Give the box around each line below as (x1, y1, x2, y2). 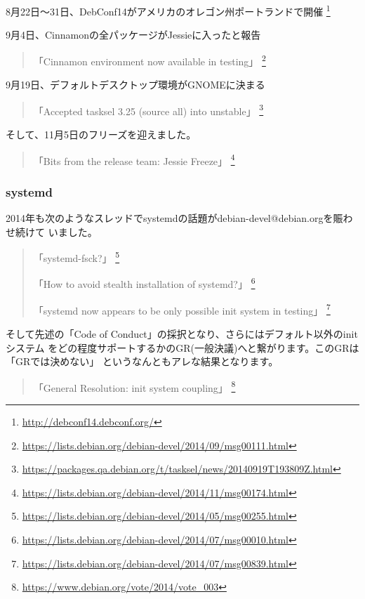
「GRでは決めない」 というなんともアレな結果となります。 (6, 354, 279, 369)
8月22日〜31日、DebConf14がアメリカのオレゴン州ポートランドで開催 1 (6, 2, 331, 18)
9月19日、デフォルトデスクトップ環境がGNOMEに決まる (6, 77, 265, 92)
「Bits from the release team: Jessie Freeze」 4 (33, 151, 235, 168)
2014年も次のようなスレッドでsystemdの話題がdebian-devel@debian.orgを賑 (6, 211, 343, 225)
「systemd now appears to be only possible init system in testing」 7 (33, 301, 331, 317)
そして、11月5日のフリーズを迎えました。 (6, 126, 197, 141)
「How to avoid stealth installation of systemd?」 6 (33, 275, 255, 291)
